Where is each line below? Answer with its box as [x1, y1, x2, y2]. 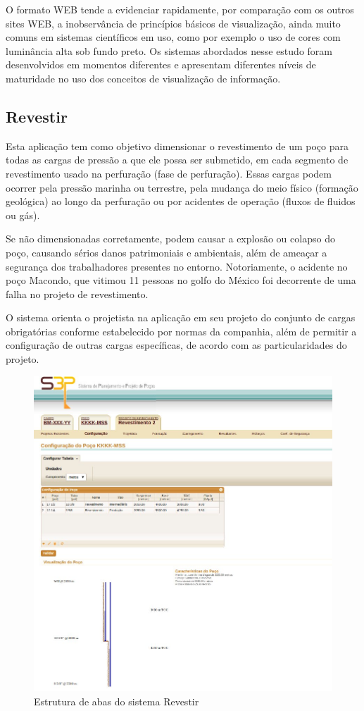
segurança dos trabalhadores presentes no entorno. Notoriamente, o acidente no [6, 259, 348, 273]
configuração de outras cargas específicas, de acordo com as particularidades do [6, 338, 347, 352]
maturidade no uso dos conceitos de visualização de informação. [6, 70, 281, 85]
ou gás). [6, 207, 40, 222]
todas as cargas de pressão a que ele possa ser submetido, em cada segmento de [6, 152, 349, 167]
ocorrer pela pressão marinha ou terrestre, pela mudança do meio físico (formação [6, 180, 358, 194]
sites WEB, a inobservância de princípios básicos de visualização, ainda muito [6, 16, 341, 30]
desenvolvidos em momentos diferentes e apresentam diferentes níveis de [6, 57, 316, 72]
